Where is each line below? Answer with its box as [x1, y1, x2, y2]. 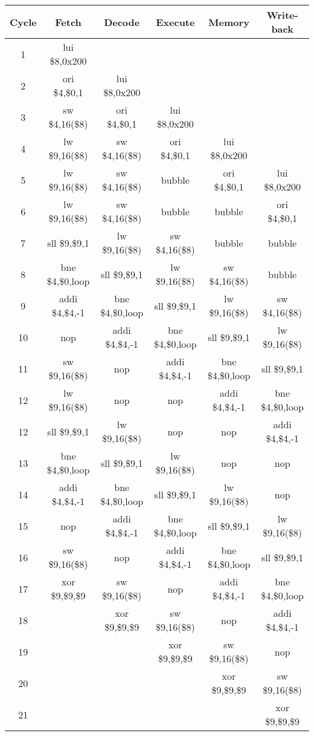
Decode [104, 15, 140, 29]
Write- [266, 8, 298, 22]
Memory [208, 15, 249, 29]
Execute [156, 15, 195, 29]
